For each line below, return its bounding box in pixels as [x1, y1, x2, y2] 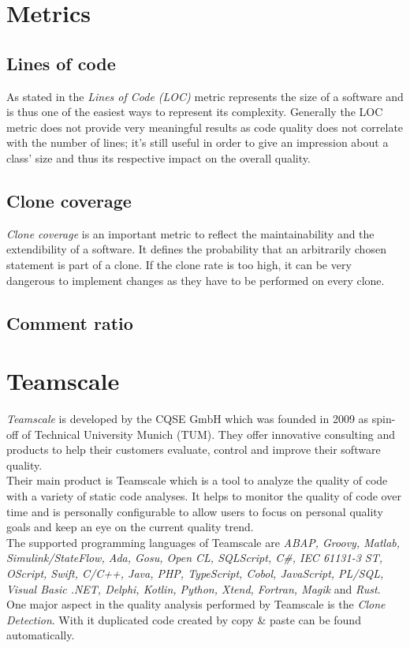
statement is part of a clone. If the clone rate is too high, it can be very [6, 256, 352, 272]
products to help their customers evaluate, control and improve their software [6, 441, 381, 458]
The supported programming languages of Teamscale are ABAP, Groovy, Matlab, [6, 534, 401, 550]
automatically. [6, 627, 75, 643]
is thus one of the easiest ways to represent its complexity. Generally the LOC [6, 103, 383, 120]
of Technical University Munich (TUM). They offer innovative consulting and [21, 425, 395, 442]
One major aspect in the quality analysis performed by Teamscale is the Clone [6, 596, 386, 612]
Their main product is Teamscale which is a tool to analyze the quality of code [6, 472, 388, 489]
